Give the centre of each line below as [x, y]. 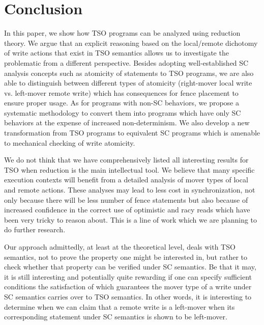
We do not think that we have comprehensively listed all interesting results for [126, 160]
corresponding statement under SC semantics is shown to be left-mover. [116, 317]
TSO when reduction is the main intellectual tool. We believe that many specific [129, 169]
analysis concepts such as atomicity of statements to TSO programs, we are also [129, 73]
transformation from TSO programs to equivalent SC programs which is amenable [132, 133]
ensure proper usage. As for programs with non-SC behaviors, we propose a [122, 103]
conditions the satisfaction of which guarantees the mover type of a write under [128, 287]
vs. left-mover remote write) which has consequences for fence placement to [121, 92]
